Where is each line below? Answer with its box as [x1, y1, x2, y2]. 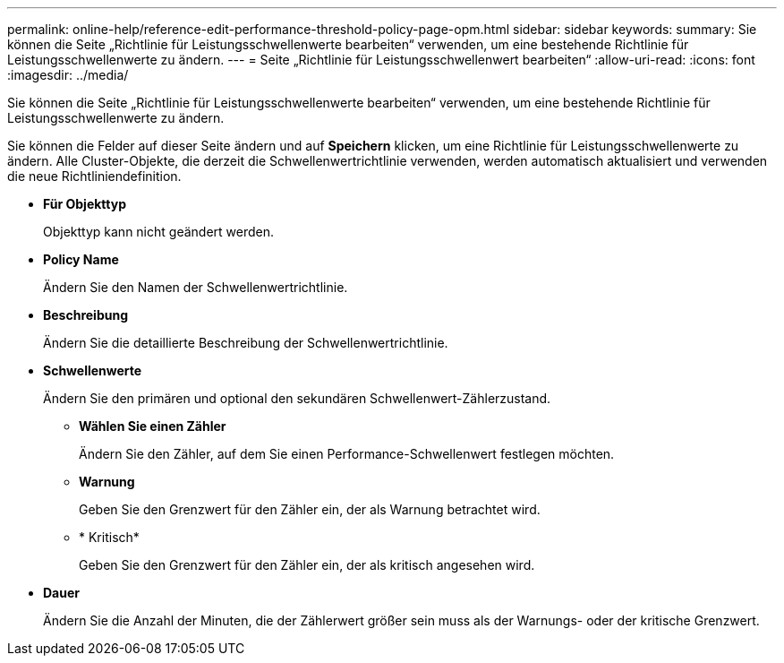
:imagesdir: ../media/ [7, 67, 129, 82]
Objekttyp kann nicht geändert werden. [43, 224, 275, 239]
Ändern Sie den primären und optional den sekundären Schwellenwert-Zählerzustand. [43, 391, 551, 406]
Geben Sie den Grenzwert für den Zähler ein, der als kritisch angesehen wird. [79, 557, 535, 573]
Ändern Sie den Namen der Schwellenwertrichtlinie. [43, 280, 348, 295]
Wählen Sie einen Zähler [79, 418, 226, 434]
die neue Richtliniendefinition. [7, 168, 182, 184]
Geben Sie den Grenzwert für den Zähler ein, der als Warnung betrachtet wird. [79, 502, 541, 517]
